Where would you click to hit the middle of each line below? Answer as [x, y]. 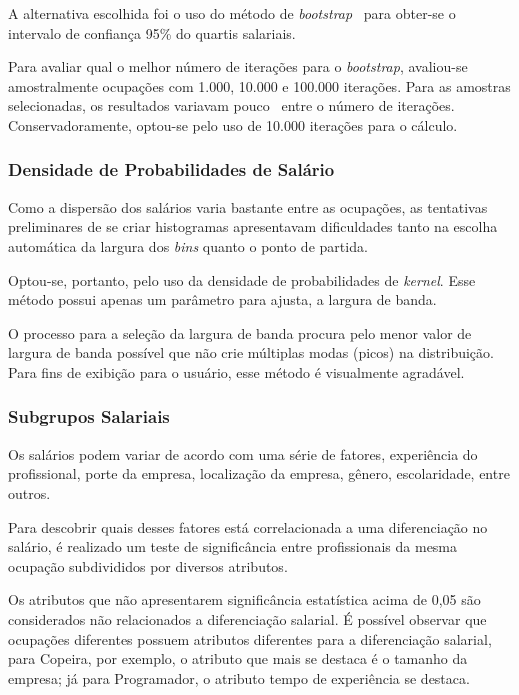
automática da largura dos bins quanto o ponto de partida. [188, 245]
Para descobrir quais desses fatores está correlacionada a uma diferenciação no [248, 526]
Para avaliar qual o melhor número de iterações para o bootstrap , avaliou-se [238, 66]
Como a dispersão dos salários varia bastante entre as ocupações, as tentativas [248, 206]
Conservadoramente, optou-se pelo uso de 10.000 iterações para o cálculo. [233, 124]
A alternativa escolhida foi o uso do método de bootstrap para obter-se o [232, 13]
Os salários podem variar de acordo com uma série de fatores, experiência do [243, 453]
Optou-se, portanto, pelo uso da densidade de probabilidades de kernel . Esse [242, 279]
